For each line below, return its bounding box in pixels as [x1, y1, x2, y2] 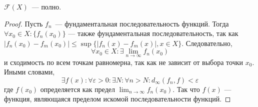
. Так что [172, 83, 200, 94]
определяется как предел [40, 83, 115, 94]
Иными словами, [4, 66, 55, 77]
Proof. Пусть [4, 18, 43, 28]
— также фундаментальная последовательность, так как [68, 28, 238, 38]
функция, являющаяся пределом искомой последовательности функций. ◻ [4, 93, 231, 104]
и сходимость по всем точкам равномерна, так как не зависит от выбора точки [4, 56, 243, 67]
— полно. [31, 1, 61, 11]
